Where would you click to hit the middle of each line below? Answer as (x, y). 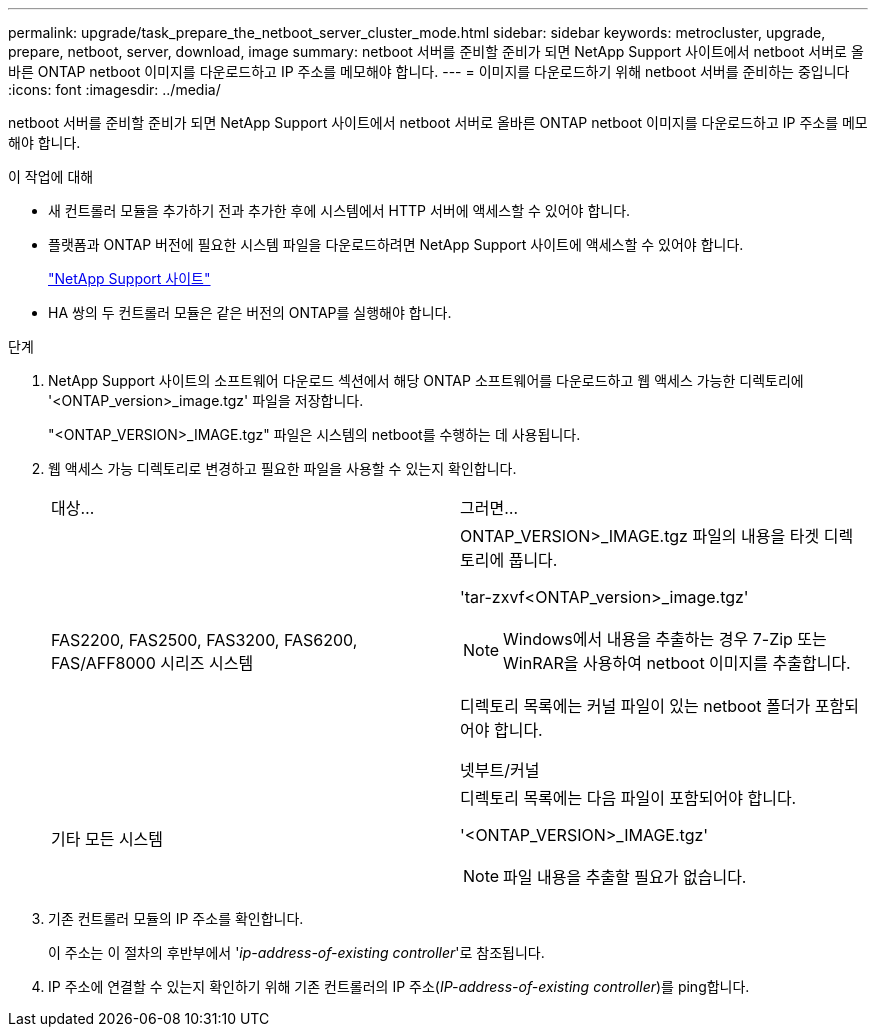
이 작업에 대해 (51, 176)
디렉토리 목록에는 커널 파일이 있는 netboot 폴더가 (635, 706)
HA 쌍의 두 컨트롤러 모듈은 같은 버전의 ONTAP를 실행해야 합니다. (250, 312)
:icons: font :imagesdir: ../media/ (114, 89)
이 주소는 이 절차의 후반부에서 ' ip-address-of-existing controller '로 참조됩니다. (296, 952)
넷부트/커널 (500, 770)
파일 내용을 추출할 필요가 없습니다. (625, 877)
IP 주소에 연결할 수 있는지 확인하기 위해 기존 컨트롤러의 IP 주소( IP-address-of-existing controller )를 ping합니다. (399, 986)
